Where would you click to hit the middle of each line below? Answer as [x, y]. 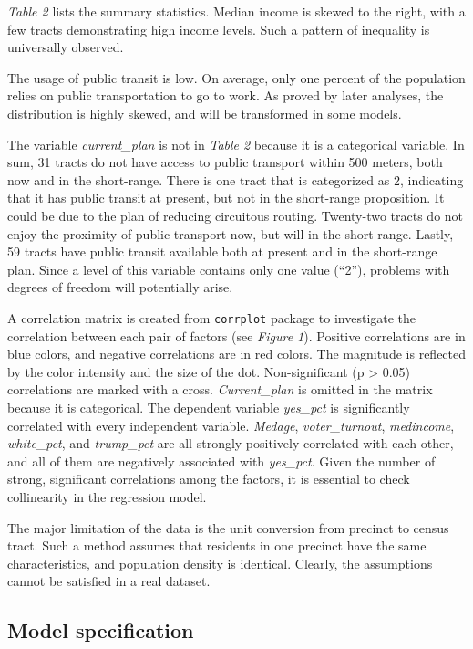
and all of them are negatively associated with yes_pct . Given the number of [221, 461]
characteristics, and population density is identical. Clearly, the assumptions [220, 563]
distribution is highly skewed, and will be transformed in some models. [205, 113]
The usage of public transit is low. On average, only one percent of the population [236, 77]
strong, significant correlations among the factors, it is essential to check [209, 479]
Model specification [101, 630]
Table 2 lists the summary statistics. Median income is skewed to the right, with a [236, 11]
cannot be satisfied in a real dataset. [109, 581]
